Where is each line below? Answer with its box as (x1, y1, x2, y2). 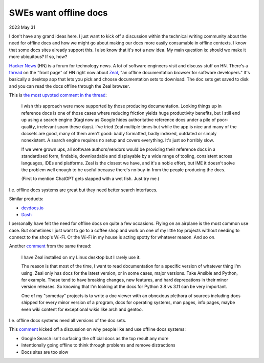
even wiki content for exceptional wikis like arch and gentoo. (21, 306, 143, 312)
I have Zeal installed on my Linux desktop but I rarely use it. (21, 254, 141, 260)
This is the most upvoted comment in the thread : (9, 92, 107, 98)
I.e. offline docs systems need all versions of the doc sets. (9, 318, 127, 323)
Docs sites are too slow (21, 349, 68, 355)
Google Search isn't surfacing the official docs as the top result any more (21, 335, 169, 341)
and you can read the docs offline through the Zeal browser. (9, 83, 131, 89)
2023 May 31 (9, 24, 35, 30)
